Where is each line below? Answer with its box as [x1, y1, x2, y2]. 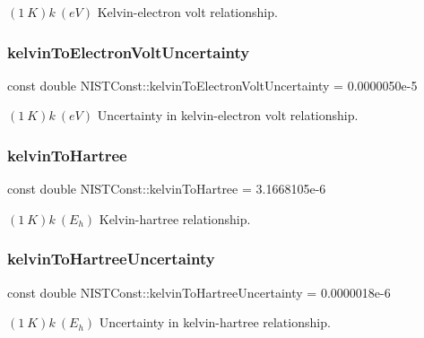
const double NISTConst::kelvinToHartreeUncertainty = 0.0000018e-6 [7, 282, 391, 301]
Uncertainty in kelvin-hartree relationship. [99, 313, 331, 332]
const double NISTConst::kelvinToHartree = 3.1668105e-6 [7, 179, 326, 198]
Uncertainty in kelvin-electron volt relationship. [97, 106, 359, 125]
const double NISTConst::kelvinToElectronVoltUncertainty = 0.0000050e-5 [7, 75, 418, 94]
